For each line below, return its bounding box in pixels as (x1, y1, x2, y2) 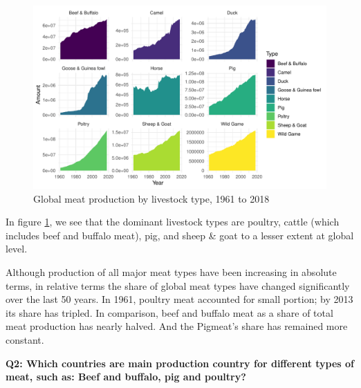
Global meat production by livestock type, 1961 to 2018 (33, 191, 270, 205)
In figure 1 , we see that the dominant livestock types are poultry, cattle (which (6, 214, 340, 229)
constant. (6, 332, 44, 347)
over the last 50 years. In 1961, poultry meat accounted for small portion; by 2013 (6, 292, 353, 306)
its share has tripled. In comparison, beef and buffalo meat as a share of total (6, 305, 333, 320)
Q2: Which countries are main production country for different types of (6, 355, 355, 370)
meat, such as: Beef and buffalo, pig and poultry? (6, 369, 246, 384)
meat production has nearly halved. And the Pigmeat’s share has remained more (6, 319, 348, 333)
